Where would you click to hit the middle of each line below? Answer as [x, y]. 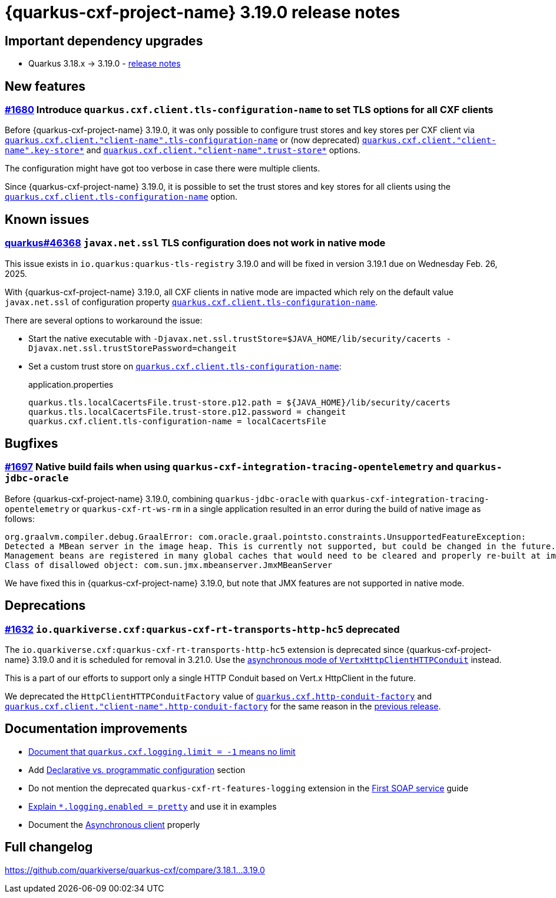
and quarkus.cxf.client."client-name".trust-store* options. [223, 150]
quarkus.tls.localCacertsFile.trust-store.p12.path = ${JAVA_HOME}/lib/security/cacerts [239, 402]
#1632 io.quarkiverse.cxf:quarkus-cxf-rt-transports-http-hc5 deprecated [202, 629]
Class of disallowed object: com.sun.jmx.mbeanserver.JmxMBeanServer [169, 565]
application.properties [71, 384]
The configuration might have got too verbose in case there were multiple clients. [163, 169]
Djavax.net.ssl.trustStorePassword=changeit [133, 348]
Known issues [47, 219]
